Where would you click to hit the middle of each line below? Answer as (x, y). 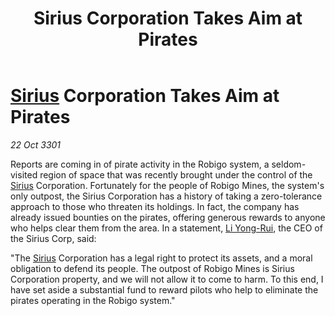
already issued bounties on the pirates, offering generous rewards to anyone (168, 217)
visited (24, 174)
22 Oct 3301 (36, 144)
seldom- (289, 164)
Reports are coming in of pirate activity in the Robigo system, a (140, 164)
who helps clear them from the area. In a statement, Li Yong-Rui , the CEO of (166, 228)
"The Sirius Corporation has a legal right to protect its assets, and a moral (161, 258)
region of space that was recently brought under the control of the (176, 174)
